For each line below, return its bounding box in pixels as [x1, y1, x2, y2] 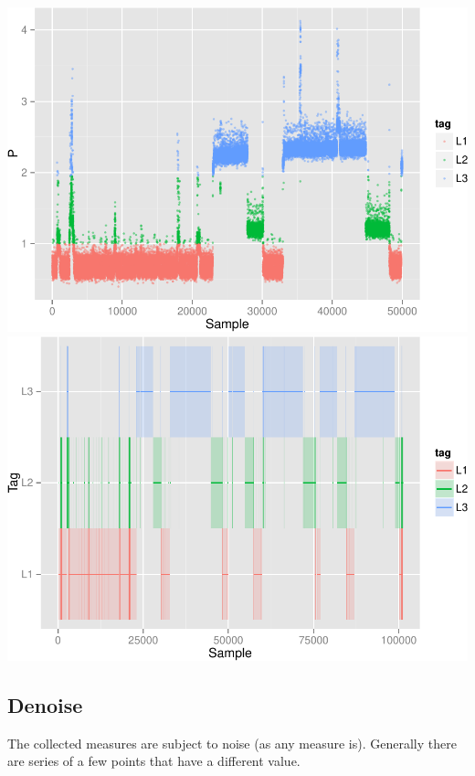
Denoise [7, 690, 83, 718]
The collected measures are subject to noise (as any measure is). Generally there [7, 733, 457, 752]
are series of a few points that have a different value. [7, 751, 301, 771]
